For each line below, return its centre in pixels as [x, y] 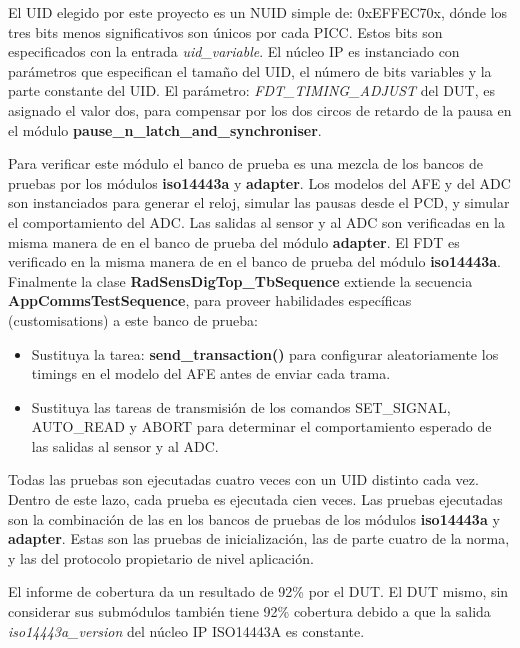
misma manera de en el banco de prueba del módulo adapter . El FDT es [234, 241]
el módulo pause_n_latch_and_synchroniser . [165, 129]
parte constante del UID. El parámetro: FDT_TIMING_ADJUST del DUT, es [251, 90]
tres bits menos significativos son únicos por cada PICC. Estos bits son [225, 31]
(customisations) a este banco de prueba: [133, 319]
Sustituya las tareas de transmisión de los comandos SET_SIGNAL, [241, 406]
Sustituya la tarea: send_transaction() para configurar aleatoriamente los [265, 353]
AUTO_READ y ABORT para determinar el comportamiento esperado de [261, 426]
